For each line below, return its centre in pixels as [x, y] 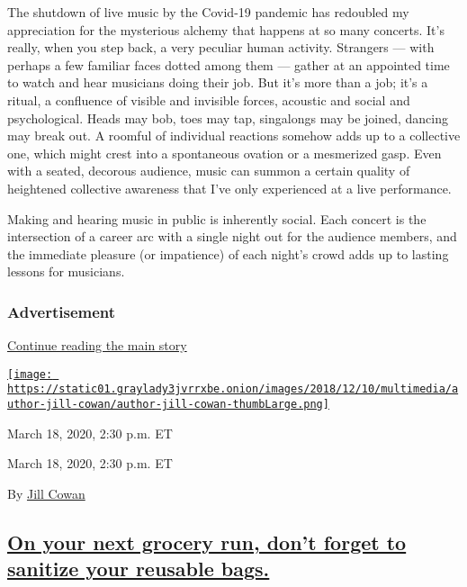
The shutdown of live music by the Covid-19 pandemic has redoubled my [208, 12]
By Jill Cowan [46, 493]
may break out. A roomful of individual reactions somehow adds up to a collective [234, 135]
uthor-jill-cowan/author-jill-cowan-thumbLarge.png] [168, 405]
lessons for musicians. [66, 271]
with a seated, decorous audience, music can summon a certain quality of [209, 171]
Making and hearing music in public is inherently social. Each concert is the [217, 218]
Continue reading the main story [97, 345]
